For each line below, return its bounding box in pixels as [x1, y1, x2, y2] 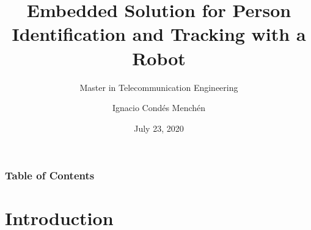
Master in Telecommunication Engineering [79, 81, 238, 93]
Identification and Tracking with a [12, 21, 306, 46]
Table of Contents [5, 168, 95, 183]
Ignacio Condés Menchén [112, 101, 206, 114]
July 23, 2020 [134, 121, 184, 134]
